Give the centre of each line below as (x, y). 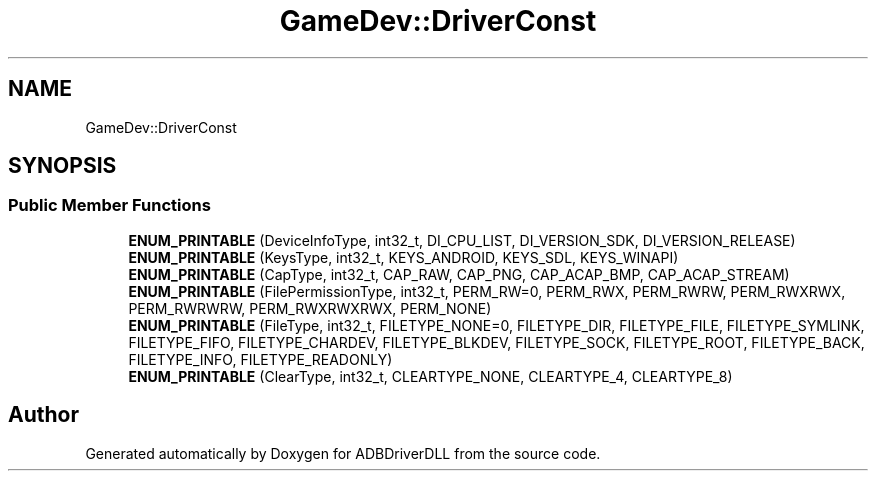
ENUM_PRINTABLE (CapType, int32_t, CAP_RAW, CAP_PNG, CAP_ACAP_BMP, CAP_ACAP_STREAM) (459, 274)
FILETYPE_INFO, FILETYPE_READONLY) (260, 359)
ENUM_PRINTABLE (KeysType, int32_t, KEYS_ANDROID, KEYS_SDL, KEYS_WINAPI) (403, 257)
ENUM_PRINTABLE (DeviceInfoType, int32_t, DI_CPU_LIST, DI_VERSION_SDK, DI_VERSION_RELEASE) (462, 240)
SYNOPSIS (62, 166)
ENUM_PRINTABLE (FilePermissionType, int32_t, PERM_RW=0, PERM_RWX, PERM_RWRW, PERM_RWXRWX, (487, 291)
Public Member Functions (109, 205)
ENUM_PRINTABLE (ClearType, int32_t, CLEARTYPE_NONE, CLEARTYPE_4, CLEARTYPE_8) (430, 376)
